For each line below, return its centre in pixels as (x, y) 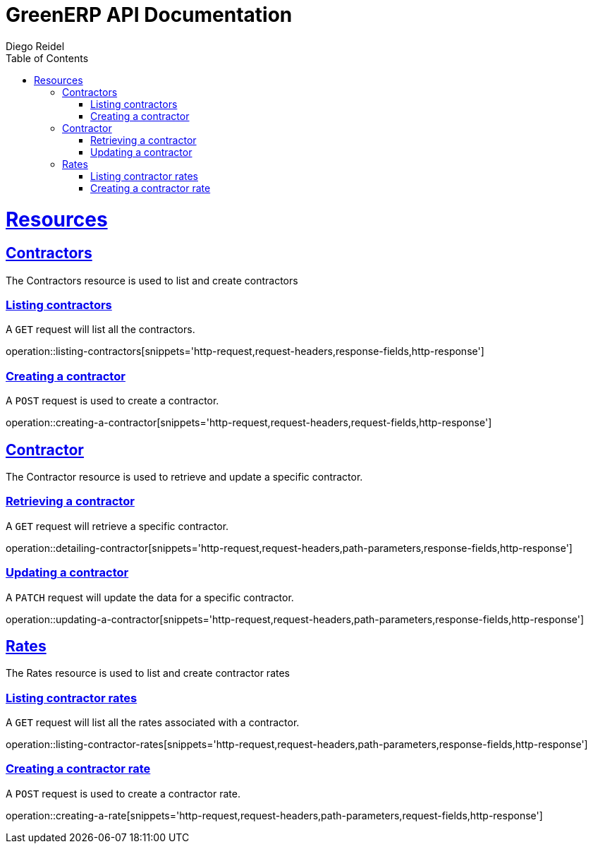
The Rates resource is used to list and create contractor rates (148, 673)
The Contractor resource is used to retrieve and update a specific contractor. (184, 477)
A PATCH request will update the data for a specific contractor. (150, 597)
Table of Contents (47, 58)
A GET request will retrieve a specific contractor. (117, 526)
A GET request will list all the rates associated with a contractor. (153, 723)
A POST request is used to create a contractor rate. (123, 793)
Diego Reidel (35, 46)
